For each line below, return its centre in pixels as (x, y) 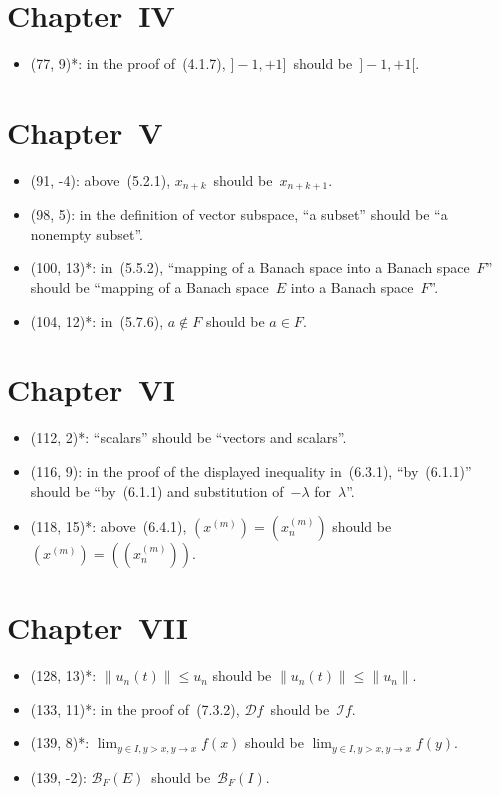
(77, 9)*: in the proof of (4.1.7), (128, 63)
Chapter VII (97, 627)
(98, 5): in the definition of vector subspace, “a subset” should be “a (239, 214)
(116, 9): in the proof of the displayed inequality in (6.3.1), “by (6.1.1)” (251, 470)
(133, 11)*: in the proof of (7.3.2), (135, 708)
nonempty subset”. (86, 233)
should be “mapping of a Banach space (149, 287)
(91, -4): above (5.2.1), (100, 179)
